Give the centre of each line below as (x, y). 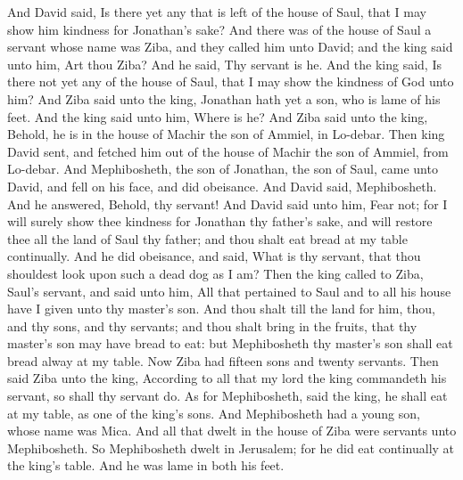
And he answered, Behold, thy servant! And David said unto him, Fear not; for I (227, 203)
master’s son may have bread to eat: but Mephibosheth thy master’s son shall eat (230, 343)
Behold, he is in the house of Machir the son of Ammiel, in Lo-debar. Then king (226, 134)
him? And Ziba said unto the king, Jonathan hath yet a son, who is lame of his (224, 98)
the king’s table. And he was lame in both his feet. (146, 465)
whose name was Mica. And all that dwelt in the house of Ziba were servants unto (232, 431)
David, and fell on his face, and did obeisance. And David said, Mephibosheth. (222, 186)
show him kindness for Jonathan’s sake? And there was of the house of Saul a (219, 29)
